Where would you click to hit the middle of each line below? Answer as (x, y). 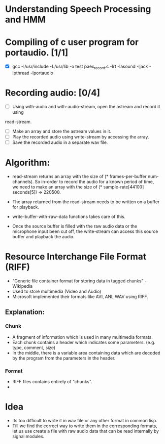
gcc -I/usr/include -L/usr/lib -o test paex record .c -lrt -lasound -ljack (80, 67)
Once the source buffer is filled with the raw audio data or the (75, 226)
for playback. (26, 207)
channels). (23, 182)
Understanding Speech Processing (78, 9)
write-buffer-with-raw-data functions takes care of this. (69, 217)
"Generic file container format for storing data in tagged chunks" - (79, 281)
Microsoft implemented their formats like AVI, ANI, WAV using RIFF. (80, 296)
